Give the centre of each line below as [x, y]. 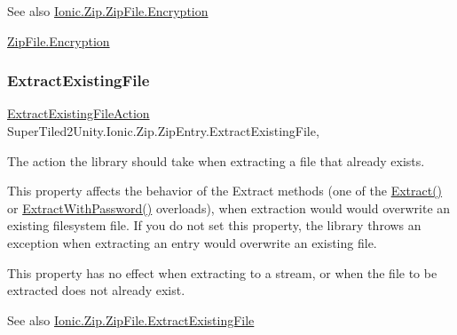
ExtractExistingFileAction [79, 113]
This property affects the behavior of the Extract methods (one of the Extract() [225, 191]
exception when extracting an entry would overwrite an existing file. [192, 242]
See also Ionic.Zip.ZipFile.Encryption [108, 11]
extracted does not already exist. [96, 290]
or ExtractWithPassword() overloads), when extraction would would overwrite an [229, 207]
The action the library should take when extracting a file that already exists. [216, 160]
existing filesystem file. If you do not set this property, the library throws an [214, 225]
